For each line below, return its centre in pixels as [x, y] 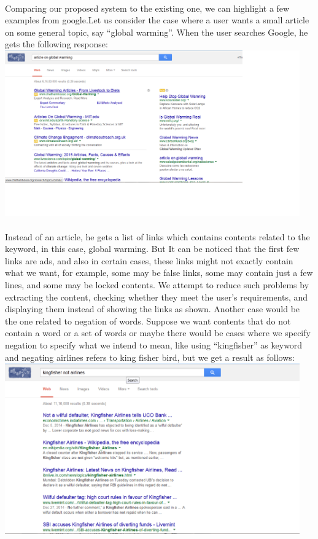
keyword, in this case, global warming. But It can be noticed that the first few [152, 249]
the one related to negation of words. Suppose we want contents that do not [148, 321]
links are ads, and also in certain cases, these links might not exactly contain [149, 260]
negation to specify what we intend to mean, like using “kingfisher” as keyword [154, 345]
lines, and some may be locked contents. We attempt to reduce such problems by [157, 285]
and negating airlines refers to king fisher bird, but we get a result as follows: [150, 357]
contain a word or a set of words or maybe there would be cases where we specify [158, 333]
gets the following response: [56, 44]
